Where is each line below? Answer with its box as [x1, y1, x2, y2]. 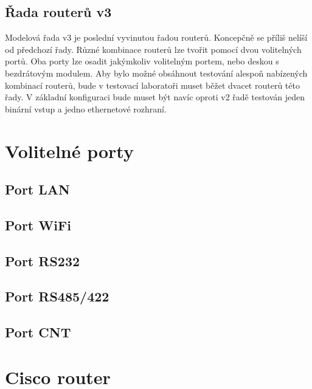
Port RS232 [5, 251, 80, 270]
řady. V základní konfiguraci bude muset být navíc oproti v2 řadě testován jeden [5, 91, 305, 103]
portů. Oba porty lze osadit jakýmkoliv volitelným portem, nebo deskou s [5, 55, 279, 67]
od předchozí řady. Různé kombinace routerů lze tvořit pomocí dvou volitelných [5, 43, 302, 55]
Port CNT [5, 323, 71, 342]
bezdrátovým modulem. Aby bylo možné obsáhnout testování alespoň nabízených [5, 66, 308, 79]
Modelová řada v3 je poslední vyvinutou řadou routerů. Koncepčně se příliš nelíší [5, 31, 308, 44]
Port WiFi [5, 215, 71, 234]
